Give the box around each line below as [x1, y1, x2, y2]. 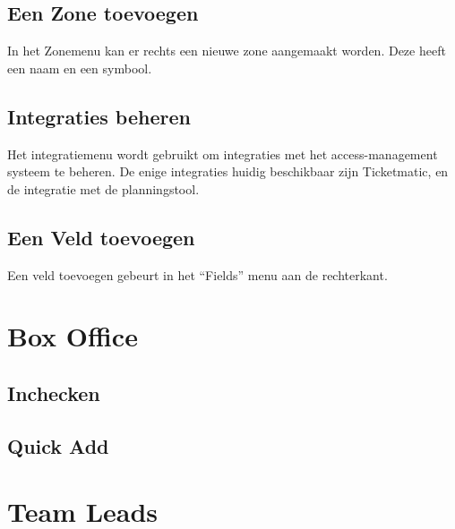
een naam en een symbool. [7, 58, 152, 77]
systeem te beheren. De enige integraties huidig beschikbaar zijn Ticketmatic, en [7, 162, 449, 181]
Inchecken [7, 379, 100, 406]
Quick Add [7, 431, 109, 459]
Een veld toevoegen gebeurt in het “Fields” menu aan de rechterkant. [7, 265, 388, 284]
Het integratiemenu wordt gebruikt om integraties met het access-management [7, 144, 438, 163]
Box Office [7, 318, 138, 354]
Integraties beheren [7, 102, 191, 130]
